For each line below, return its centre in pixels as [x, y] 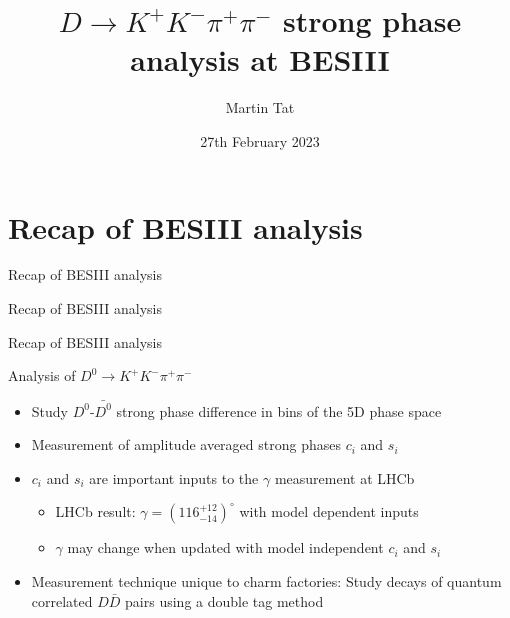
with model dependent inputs [329, 511]
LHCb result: [95, 511]
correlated [62, 600]
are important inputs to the [174, 477]
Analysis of [42, 375]
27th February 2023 [260, 140]
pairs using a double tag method [224, 600]
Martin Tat [260, 107]
